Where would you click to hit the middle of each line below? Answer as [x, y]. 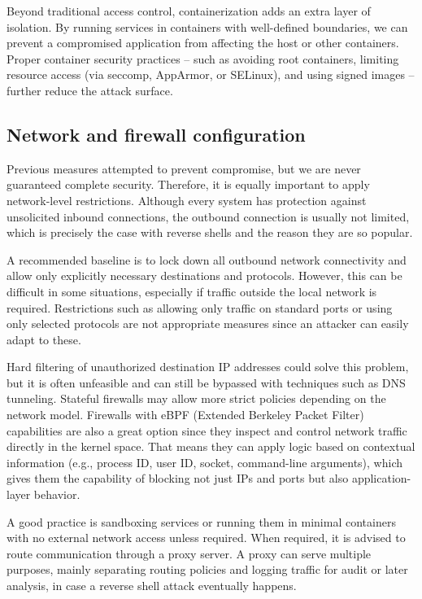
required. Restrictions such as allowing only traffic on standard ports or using [200, 307]
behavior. [57, 494]
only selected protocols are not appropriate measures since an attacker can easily [208, 324]
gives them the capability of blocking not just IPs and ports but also [178, 478]
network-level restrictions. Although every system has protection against [187, 200]
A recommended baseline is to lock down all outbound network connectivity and [207, 259]
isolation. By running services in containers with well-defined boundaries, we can [207, 26]
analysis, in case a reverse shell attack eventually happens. [152, 586]
